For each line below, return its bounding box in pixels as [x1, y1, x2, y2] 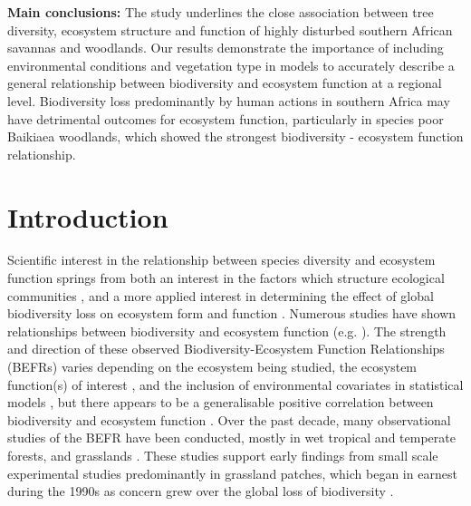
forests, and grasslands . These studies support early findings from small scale [7, 446, 438, 464]
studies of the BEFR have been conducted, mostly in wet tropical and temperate [7, 428, 456, 447]
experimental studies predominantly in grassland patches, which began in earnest [7, 463, 457, 482]
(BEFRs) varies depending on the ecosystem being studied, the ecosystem [7, 357, 418, 376]
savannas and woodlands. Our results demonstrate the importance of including [7, 38, 444, 57]
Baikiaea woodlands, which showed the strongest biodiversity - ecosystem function [7, 127, 464, 146]
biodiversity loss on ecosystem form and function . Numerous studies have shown [7, 304, 457, 323]
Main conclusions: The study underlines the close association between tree [7, 3, 434, 21]
